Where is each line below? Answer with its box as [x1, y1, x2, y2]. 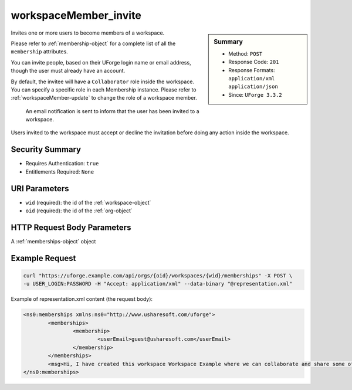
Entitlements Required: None [25, 168, 94, 175]
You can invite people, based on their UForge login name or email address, [11, 59, 191, 66]
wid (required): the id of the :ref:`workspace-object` [25, 199, 151, 206]
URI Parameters [11, 184, 70, 194]
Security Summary [11, 144, 82, 155]
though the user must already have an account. [11, 67, 126, 74]
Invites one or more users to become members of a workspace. [11, 29, 165, 36]
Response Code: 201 [228, 59, 279, 66]
